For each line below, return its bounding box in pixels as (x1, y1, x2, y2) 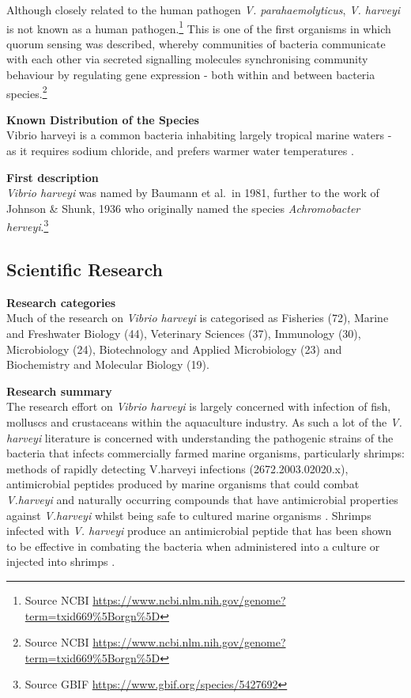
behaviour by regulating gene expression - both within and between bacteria (6, 66, 375, 83)
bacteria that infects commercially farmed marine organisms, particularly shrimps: (6, 445, 405, 461)
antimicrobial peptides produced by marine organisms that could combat (6, 476, 360, 492)
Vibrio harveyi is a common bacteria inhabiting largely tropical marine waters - (6, 127, 392, 143)
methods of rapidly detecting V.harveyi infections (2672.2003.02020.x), (6, 460, 349, 476)
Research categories (6, 294, 116, 310)
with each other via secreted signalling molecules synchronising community (6, 51, 368, 67)
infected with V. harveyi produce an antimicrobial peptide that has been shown (6, 522, 392, 539)
